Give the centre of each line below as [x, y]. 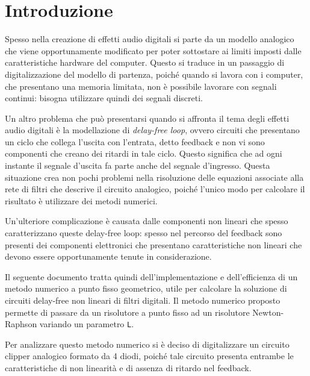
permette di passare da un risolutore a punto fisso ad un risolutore [127, 312]
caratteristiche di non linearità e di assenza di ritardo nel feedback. [128, 368]
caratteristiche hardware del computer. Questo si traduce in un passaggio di [145, 62]
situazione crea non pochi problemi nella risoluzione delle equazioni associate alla [154, 177]
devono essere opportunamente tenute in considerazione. [108, 256]
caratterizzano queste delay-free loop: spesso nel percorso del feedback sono [144, 233]
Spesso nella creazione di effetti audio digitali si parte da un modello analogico [150, 39]
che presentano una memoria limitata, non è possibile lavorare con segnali [141, 86]
